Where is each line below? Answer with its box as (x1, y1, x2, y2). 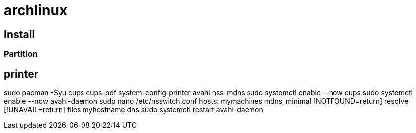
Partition (4, 49, 38, 59)
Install (4, 28, 35, 41)
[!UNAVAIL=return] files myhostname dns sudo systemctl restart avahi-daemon (4, 105, 263, 114)
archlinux (4, 2, 68, 19)
